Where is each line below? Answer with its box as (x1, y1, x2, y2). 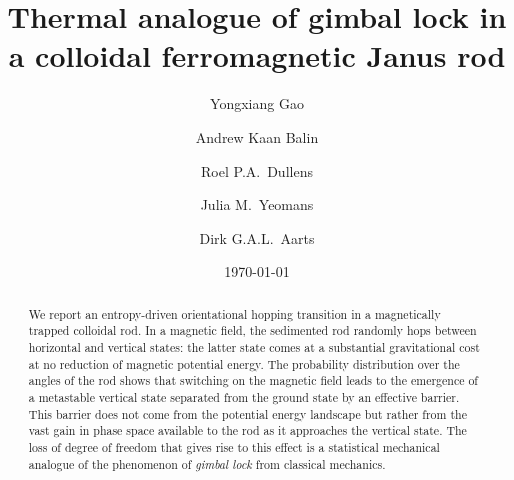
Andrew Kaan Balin (195, 126, 319, 147)
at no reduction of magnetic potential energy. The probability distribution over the (28, 355, 460, 372)
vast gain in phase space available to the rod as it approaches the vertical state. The (28, 422, 467, 439)
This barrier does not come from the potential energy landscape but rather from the (28, 405, 467, 422)
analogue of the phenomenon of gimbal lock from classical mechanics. (28, 455, 386, 472)
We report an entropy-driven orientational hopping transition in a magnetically (28, 305, 441, 322)
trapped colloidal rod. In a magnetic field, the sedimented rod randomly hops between (28, 322, 477, 339)
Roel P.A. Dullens (201, 160, 313, 181)
